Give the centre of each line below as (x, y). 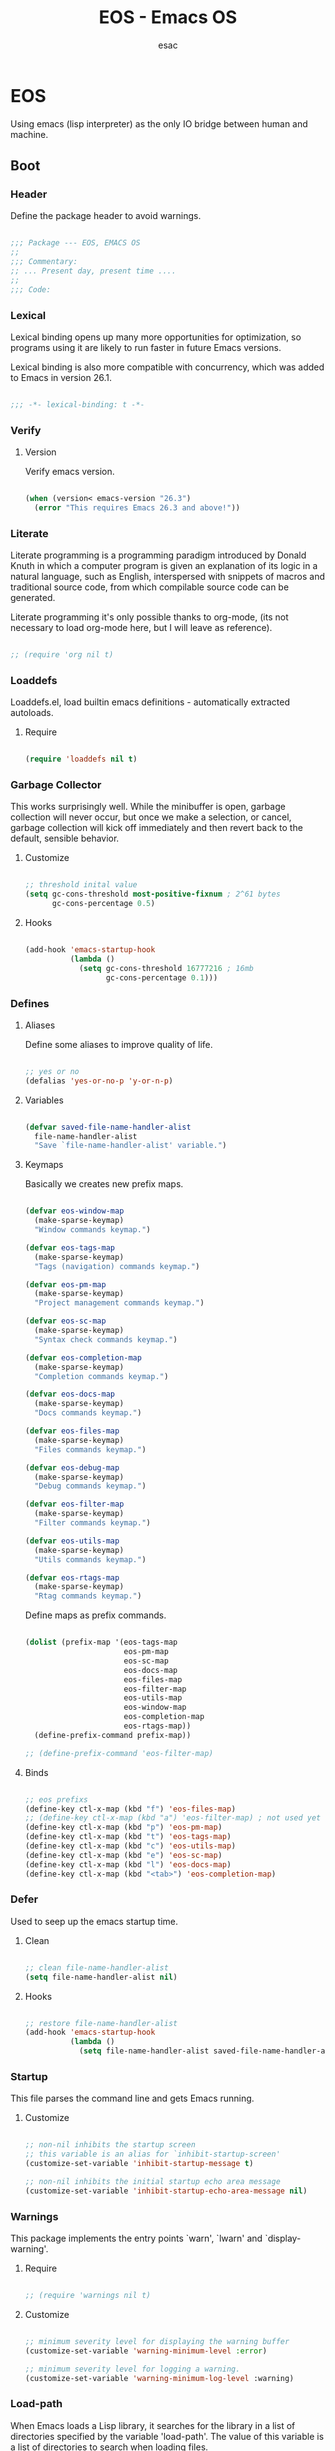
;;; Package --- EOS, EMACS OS (75, 243)
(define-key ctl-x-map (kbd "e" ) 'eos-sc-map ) (123, 1855)
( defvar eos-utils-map (72, 1541)
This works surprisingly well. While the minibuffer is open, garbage (148, 807)
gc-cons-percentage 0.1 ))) (161, 977)
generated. (33, 598)
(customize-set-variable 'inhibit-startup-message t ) (139, 2164)
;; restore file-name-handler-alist (101, 2023)
